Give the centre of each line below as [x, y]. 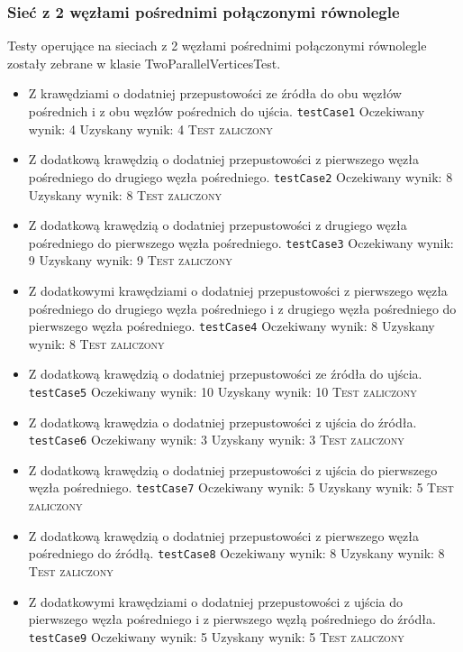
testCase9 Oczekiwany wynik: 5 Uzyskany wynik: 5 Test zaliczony [216, 636]
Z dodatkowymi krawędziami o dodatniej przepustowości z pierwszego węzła [238, 290]
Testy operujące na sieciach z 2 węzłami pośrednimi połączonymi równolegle [217, 46]
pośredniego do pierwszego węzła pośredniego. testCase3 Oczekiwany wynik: [241, 242]
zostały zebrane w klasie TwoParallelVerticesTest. [144, 63]
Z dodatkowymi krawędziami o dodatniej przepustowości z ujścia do [216, 601]
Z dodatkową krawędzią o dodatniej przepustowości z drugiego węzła [218, 225]
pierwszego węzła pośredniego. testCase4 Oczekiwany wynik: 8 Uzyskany [231, 326]
